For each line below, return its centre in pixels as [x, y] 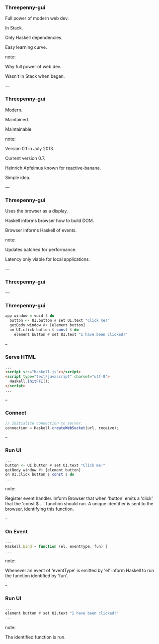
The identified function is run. [35, 637]
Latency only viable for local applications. [48, 259]
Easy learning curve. [26, 47]
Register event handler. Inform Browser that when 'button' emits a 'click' [79, 498]
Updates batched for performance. [41, 249]
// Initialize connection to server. [44, 423]
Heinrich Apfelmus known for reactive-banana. [53, 168]
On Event [17, 532]
